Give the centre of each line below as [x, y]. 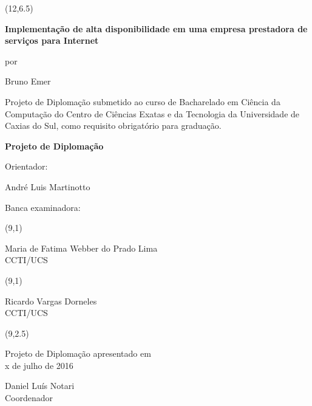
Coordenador [29, 398]
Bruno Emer [28, 81]
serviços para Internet [52, 40]
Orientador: [26, 166]
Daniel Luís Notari [40, 386]
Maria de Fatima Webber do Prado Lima [81, 248]
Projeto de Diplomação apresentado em [78, 353]
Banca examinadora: [43, 207]
